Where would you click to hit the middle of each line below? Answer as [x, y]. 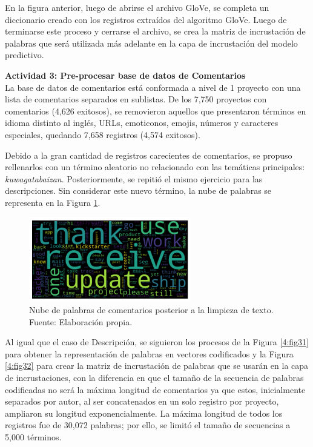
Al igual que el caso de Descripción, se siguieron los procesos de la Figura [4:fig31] [157, 342]
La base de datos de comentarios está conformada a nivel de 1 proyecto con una [153, 87]
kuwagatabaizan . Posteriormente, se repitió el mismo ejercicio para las [134, 178]
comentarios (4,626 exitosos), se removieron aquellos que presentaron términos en [156, 111]
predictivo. [25, 55]
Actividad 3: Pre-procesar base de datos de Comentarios [125, 75]
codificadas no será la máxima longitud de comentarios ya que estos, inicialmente [155, 389]
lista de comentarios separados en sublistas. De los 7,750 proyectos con [136, 99]
